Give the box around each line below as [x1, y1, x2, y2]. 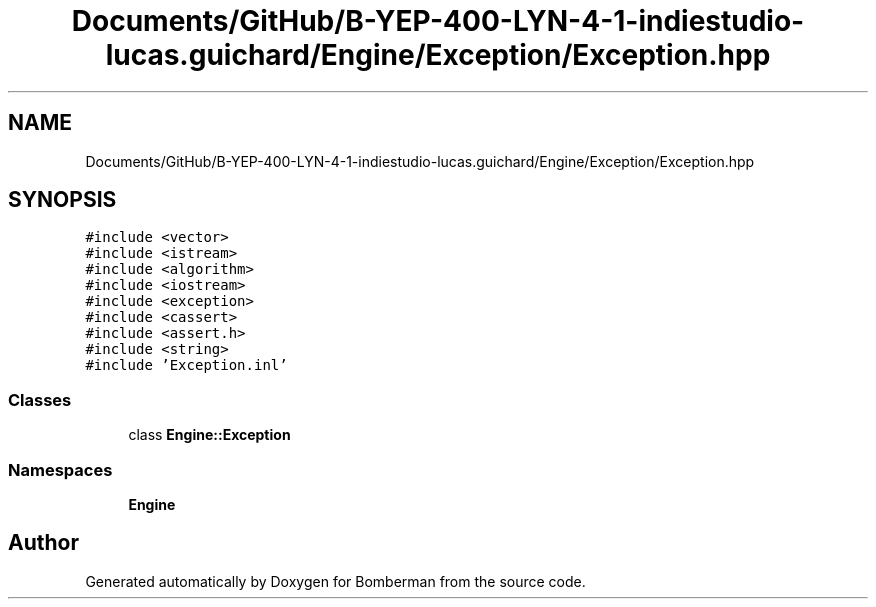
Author [8, 530, 79, 556]
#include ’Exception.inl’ [85, 357, 288, 374]
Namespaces [8, 459, 113, 480]
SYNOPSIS [8, 187, 117, 213]
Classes [8, 389, 72, 410]
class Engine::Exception [128, 426, 291, 444]
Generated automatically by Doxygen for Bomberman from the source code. [85, 572, 586, 590]
